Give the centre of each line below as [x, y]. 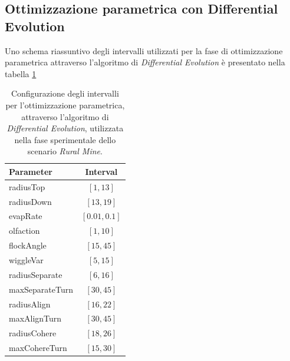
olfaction [24, 231]
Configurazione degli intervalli [65, 93]
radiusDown [30, 201]
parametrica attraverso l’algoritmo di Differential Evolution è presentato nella [145, 62]
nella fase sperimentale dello [65, 139]
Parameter [31, 171]
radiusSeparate [36, 274]
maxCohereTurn [38, 348]
